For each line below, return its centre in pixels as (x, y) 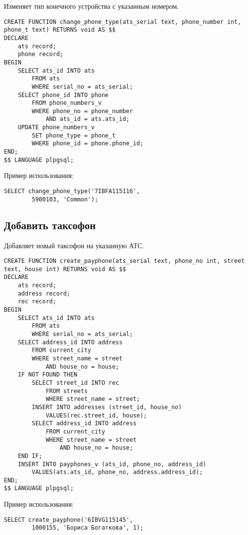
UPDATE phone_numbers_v (56, 128)
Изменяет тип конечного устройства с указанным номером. (91, 6)
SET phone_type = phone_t (74, 135)
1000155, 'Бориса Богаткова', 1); (88, 528)
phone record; (40, 54)
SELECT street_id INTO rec (76, 383)
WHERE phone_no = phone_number (82, 111)
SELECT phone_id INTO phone (63, 95)
